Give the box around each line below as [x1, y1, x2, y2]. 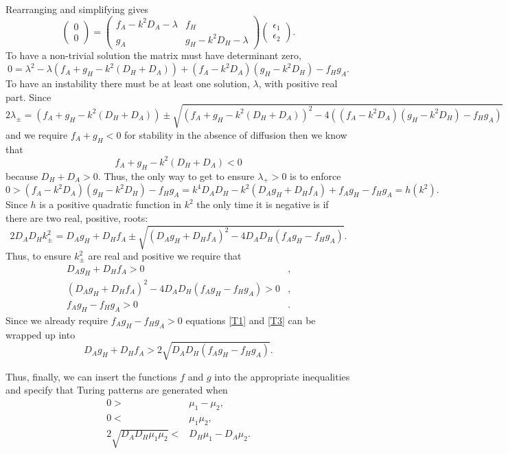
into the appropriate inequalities [214, 369, 350, 383]
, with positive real [258, 76, 338, 91]
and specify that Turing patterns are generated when [5, 383, 228, 397]
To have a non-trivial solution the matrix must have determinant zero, [5, 48, 301, 63]
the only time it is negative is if [196, 197, 329, 212]
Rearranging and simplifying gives [5, 1, 149, 16]
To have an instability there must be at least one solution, [5, 76, 250, 91]
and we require [5, 127, 68, 141]
